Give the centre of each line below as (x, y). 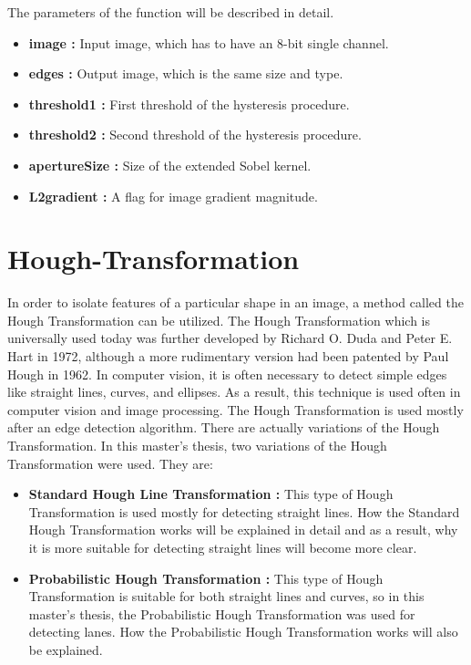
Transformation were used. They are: (110, 463)
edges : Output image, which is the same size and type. (186, 73)
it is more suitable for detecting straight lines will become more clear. (223, 547)
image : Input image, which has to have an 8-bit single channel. (209, 42)
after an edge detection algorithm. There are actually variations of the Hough (224, 427)
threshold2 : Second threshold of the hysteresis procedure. (195, 135)
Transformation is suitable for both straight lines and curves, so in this (226, 596)
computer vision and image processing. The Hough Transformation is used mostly (235, 409)
